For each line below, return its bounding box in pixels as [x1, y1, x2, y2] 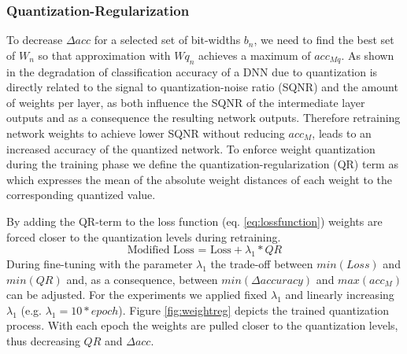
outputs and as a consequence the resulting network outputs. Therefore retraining [6, 109, 401, 126]
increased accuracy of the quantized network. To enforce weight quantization [6, 140, 376, 157]
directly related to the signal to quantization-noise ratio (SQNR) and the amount [6, 79, 398, 95]
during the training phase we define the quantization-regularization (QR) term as [6, 156, 398, 172]
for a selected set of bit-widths [94, 31, 241, 48]
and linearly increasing [285, 286, 394, 303]
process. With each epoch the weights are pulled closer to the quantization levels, [6, 317, 398, 334]
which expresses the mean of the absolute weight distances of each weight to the [6, 171, 393, 187]
